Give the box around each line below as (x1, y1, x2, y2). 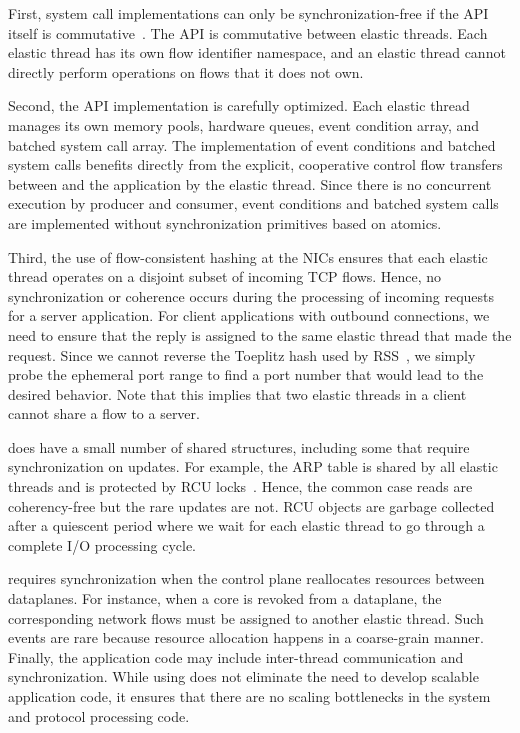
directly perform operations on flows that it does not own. (8, 61, 364, 82)
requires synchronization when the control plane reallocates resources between (8, 568, 485, 589)
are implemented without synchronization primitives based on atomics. (8, 212, 442, 233)
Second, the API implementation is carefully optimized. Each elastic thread (8, 95, 470, 116)
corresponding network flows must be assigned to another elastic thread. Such (8, 607, 484, 628)
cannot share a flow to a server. (8, 403, 200, 424)
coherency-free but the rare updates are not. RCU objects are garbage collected (8, 495, 495, 516)
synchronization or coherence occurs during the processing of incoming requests (8, 285, 495, 306)
